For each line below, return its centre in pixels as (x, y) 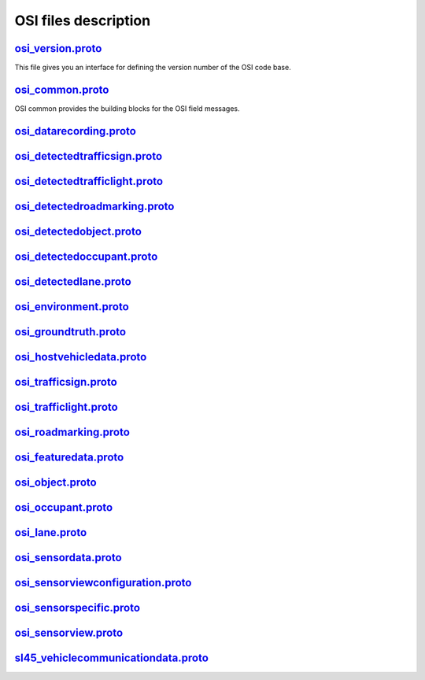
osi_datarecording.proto (76, 131)
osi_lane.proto (51, 532)
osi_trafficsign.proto (66, 382)
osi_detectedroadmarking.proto (94, 206)
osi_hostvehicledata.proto (81, 357)
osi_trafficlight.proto (66, 407)
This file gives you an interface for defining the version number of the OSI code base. (153, 68)
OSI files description (83, 20)
